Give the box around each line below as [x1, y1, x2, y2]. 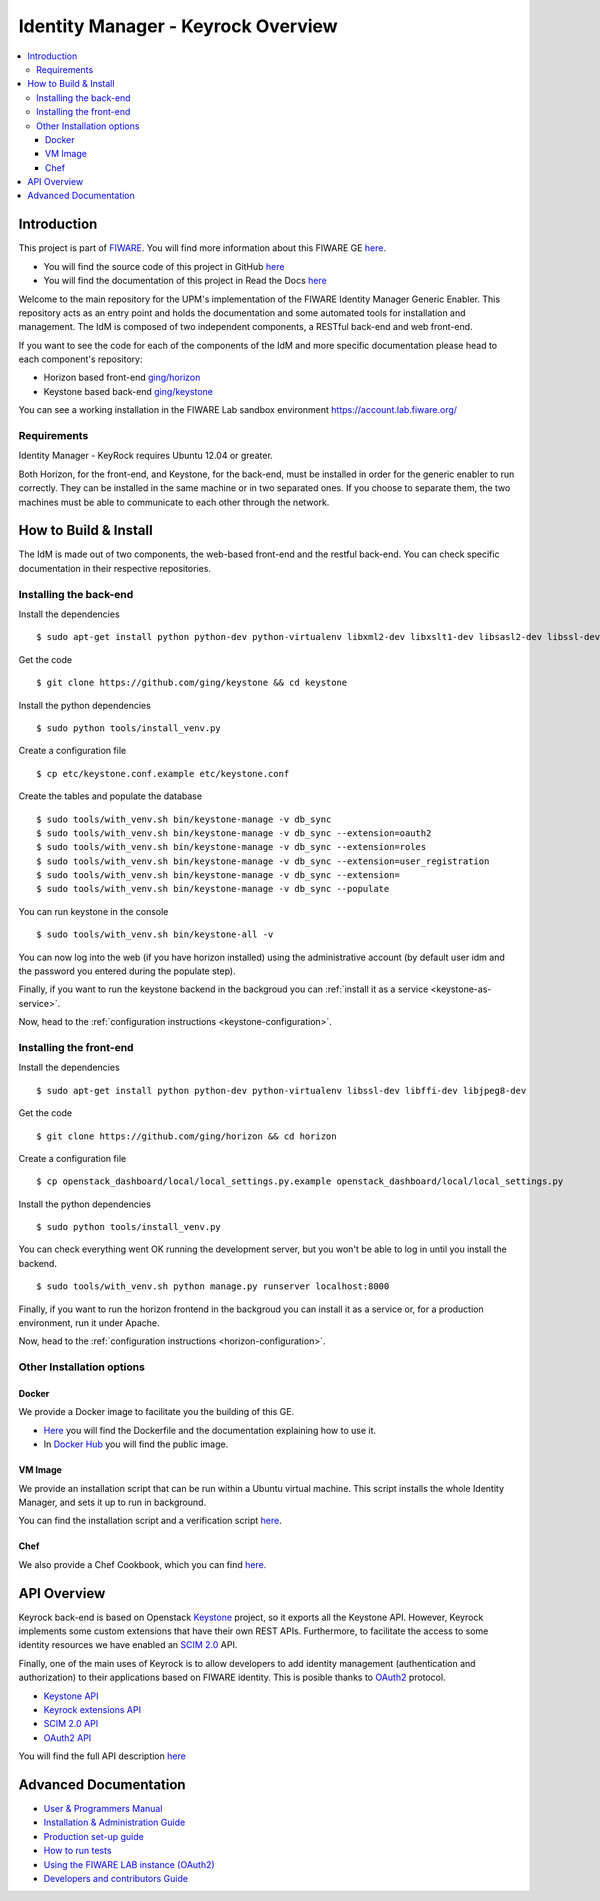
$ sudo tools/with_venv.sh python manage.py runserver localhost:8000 [36, 1281, 390, 1292]
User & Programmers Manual [43, 1803, 163, 1815]
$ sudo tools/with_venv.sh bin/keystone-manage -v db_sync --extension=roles [36, 841, 427, 853]
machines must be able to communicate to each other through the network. [18, 496, 330, 508]
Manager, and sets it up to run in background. [18, 1496, 207, 1508]
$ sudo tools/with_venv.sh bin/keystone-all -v [36, 929, 274, 940]
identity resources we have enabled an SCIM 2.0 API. [18, 1639, 238, 1651]
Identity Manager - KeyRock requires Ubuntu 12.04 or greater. [18, 450, 274, 462]
